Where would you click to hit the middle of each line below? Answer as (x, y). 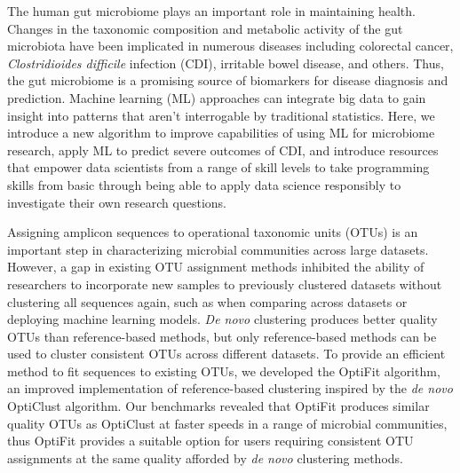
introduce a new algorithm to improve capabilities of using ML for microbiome (221, 133)
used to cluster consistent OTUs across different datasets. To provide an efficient (226, 354)
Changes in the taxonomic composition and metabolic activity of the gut (205, 28)
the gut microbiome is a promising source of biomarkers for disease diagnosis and (228, 80)
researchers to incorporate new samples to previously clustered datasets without (225, 284)
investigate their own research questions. (117, 202)
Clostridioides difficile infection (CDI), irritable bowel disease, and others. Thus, (226, 63)
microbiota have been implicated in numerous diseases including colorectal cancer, (230, 46)
